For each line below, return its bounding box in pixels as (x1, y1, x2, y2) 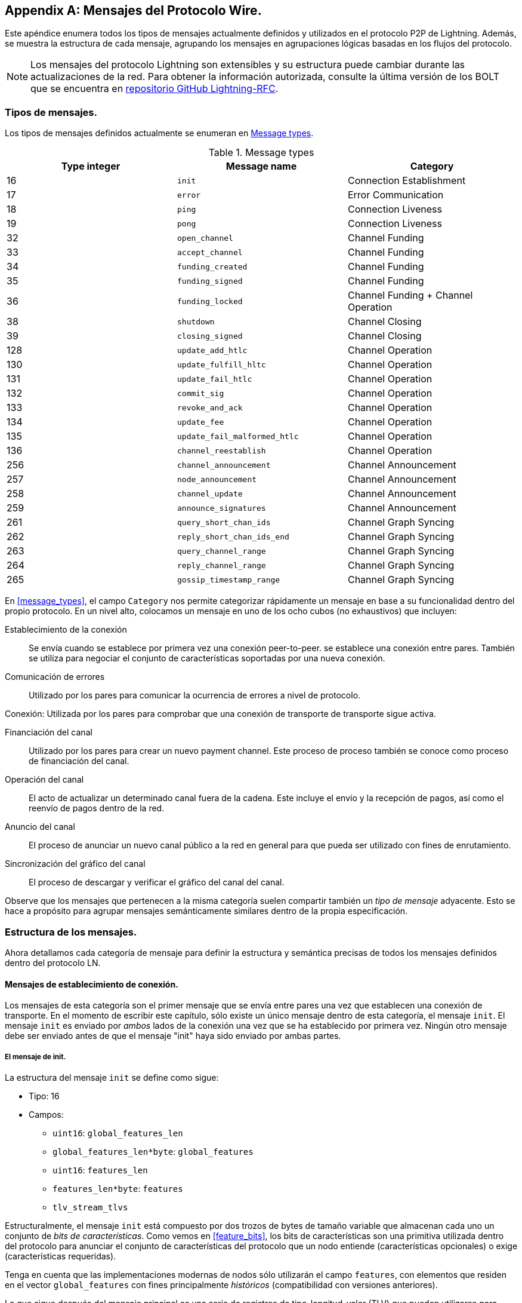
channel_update (177, 489, 243, 498)
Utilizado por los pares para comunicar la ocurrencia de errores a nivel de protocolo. (29, 690, 361, 701)
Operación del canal (5, 774, 84, 785)
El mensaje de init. (5, 1052, 66, 1061)
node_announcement (177, 474, 257, 484)
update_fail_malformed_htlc (177, 431, 299, 441)
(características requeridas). (5, 1250, 116, 1261)
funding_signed (177, 276, 243, 286)
